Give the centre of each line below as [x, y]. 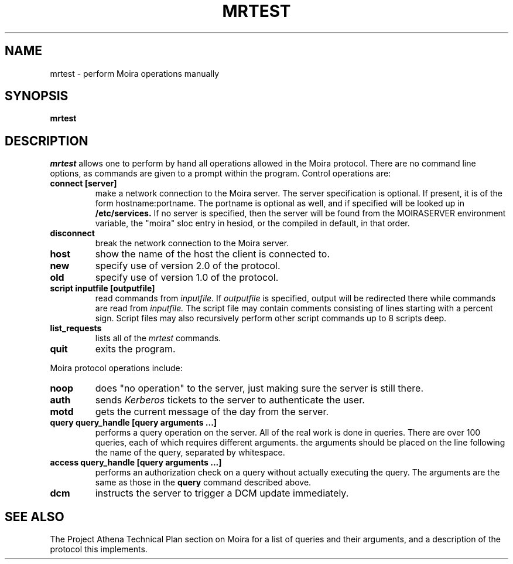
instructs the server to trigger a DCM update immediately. [222, 493]
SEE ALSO [35, 517]
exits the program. [135, 349]
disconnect [72, 233]
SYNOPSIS [37, 96]
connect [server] [83, 184]
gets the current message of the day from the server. [212, 412]
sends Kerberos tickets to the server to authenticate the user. [230, 400]
